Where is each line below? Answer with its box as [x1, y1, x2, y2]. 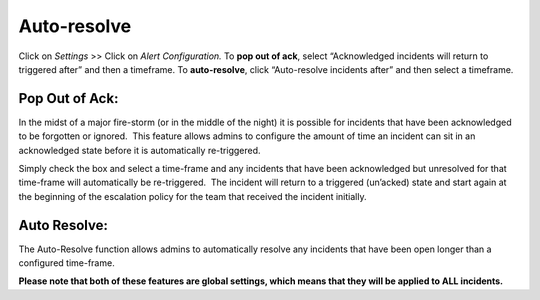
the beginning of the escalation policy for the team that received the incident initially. [18, 190, 367, 202]
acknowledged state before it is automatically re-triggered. [18, 144, 261, 156]
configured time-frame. [18, 257, 115, 269]
